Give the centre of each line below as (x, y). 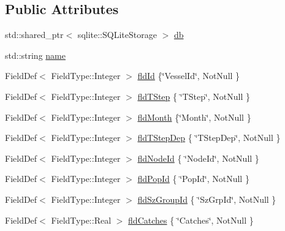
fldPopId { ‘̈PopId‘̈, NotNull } (193, 179)
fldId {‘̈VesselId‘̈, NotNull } (189, 76)
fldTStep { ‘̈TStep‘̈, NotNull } (194, 96)
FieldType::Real (81, 220)
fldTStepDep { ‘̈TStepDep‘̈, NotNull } (209, 138)
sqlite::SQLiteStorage (117, 35)
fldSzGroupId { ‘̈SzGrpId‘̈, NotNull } (207, 199)
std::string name (35, 55)
